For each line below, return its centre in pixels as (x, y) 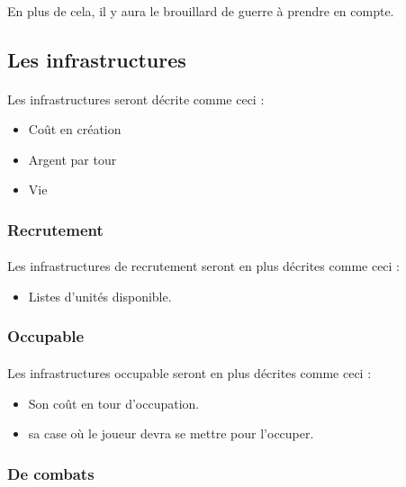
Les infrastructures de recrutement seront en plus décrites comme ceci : (204, 266)
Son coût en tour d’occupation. (114, 403)
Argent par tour (72, 159)
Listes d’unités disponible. (100, 296)
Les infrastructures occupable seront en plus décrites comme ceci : (189, 373)
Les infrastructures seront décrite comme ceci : (136, 99)
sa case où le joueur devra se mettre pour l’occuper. (171, 433)
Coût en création (75, 129)
